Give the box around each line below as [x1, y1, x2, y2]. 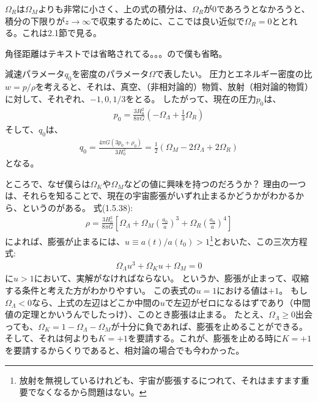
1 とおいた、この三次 [209, 233, 290, 247]
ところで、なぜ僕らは [5, 177, 91, 190]
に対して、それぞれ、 [5, 92, 91, 105]
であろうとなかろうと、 [216, 2, 310, 15]
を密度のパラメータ [72, 67, 149, 80]
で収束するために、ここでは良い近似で [91, 14, 245, 27]
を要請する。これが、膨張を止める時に [128, 332, 282, 344]
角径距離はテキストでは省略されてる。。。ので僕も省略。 [5, 47, 227, 59]
